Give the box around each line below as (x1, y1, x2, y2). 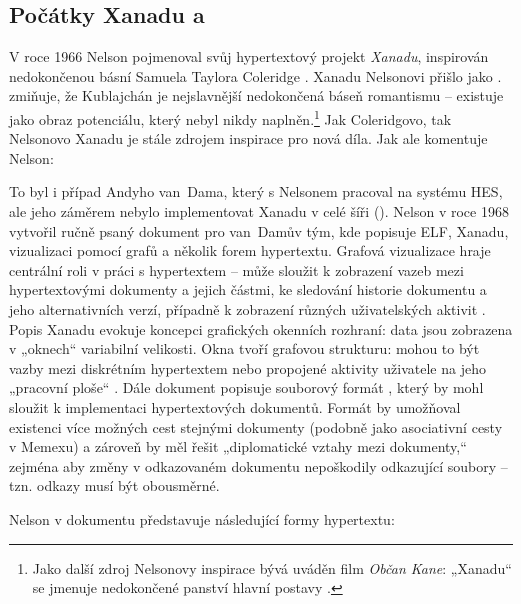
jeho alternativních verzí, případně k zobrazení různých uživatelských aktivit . (9, 298, 486, 319)
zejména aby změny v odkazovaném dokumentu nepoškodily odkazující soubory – (9, 455, 508, 476)
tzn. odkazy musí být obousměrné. (9, 475, 220, 496)
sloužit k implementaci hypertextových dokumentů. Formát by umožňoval (9, 396, 461, 417)
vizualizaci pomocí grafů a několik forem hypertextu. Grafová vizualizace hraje (9, 240, 491, 261)
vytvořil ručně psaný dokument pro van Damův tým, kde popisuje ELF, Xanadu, (9, 220, 509, 241)
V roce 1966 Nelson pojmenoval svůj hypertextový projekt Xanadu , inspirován (9, 46, 489, 67)
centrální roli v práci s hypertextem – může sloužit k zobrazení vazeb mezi (9, 259, 464, 280)
